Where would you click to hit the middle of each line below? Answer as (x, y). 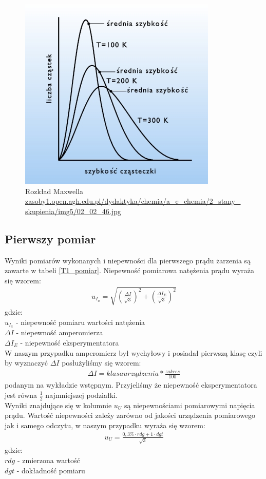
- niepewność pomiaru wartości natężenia (81, 322)
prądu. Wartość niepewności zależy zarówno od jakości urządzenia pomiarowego (130, 415)
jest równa (21, 395)
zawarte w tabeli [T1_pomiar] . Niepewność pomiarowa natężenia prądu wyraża (129, 270)
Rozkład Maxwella (54, 191)
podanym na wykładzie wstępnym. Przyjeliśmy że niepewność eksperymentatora (131, 385)
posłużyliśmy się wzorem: (101, 363)
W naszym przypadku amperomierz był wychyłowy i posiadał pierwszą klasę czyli (134, 352)
